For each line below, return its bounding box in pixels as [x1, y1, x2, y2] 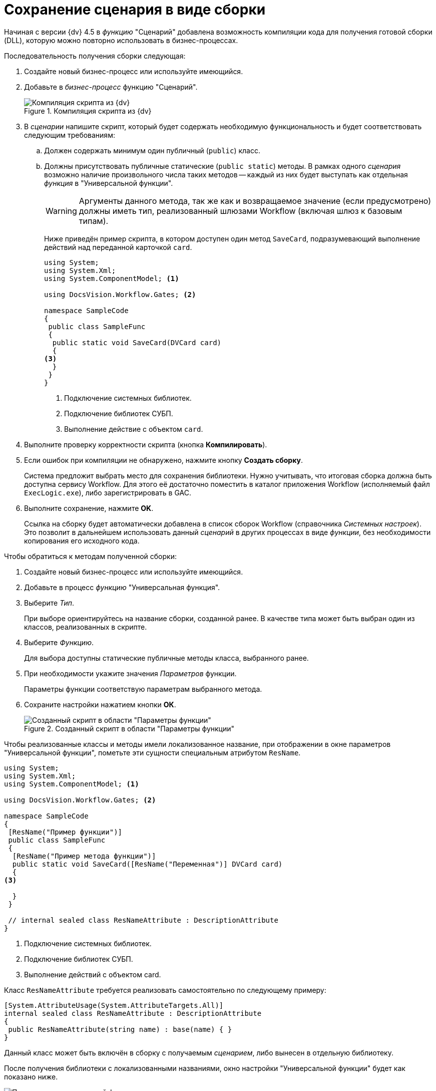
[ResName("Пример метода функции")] [12, 852, 156, 860]
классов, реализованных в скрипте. [24, 622, 147, 631]
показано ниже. [4, 1072, 58, 1081]
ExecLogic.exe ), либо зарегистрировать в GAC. [24, 488, 191, 497]
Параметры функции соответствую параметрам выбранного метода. [24, 684, 262, 693]
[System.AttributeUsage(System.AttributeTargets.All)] [4, 1001, 224, 1009]
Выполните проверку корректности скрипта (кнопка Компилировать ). [24, 440, 267, 449]
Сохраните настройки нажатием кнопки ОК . [24, 700, 176, 709]
